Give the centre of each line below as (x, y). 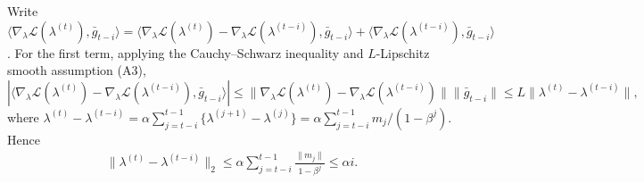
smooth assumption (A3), (77, 70)
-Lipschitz (403, 52)
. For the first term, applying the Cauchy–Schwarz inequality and (186, 52)
